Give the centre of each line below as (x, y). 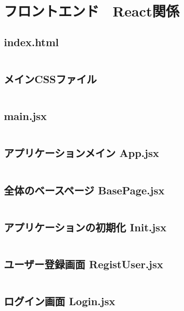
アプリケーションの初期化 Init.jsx (85, 227)
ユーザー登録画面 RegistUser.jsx (84, 264)
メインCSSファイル (50, 78)
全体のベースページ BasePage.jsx (84, 190)
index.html (32, 42)
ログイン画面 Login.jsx (60, 301)
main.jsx (25, 116)
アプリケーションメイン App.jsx (82, 153)
